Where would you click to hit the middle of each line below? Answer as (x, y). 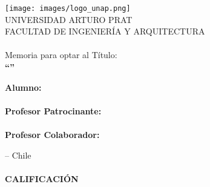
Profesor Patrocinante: (53, 110)
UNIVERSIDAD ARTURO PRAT (69, 19)
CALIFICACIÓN (42, 178)
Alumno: (23, 87)
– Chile (18, 155)
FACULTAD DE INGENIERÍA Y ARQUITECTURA (105, 31)
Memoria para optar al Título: (61, 55)
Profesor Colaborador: (52, 134)
